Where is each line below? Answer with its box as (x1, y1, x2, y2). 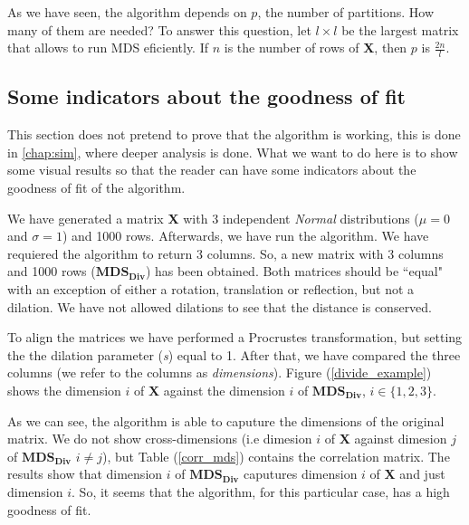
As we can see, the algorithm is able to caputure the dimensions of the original (7, 411, 445, 430)
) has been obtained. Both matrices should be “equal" (145, 262, 443, 281)
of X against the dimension (134, 380, 285, 399)
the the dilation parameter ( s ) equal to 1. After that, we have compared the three (7, 345, 461, 364)
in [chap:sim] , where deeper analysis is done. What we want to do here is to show (7, 142, 458, 161)
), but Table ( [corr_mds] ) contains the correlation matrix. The (102, 446, 450, 465)
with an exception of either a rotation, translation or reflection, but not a (7, 279, 415, 298)
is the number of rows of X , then (224, 38, 407, 57)
